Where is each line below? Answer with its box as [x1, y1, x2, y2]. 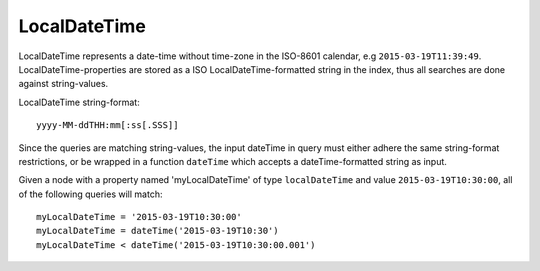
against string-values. [18, 78, 109, 90]
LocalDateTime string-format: [18, 96, 140, 108]
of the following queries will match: [18, 188, 163, 200]
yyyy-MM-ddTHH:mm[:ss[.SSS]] [36, 120, 179, 131]
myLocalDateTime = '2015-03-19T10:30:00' [36, 211, 242, 223]
